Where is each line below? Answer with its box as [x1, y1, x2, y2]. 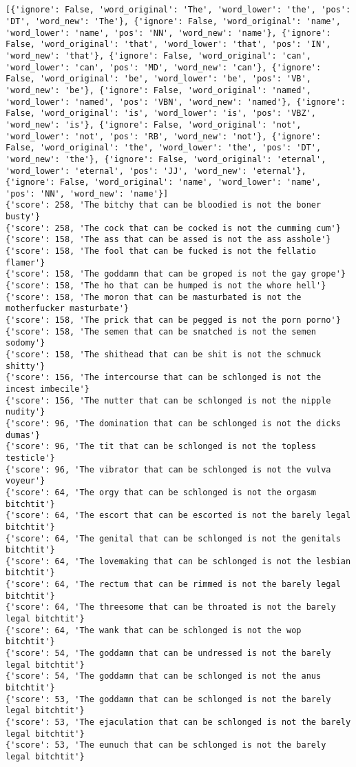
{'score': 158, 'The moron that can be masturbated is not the [6, 292, 302, 302]
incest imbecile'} [6, 383, 90, 394]
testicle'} [6, 452, 55, 463]
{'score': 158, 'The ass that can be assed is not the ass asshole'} [6, 235, 331, 245]
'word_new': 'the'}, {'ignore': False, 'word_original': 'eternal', [6, 154, 326, 164]
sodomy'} [6, 338, 45, 348]
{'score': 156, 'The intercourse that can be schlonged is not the [6, 372, 322, 383]
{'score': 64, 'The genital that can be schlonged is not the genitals [6, 533, 341, 544]
